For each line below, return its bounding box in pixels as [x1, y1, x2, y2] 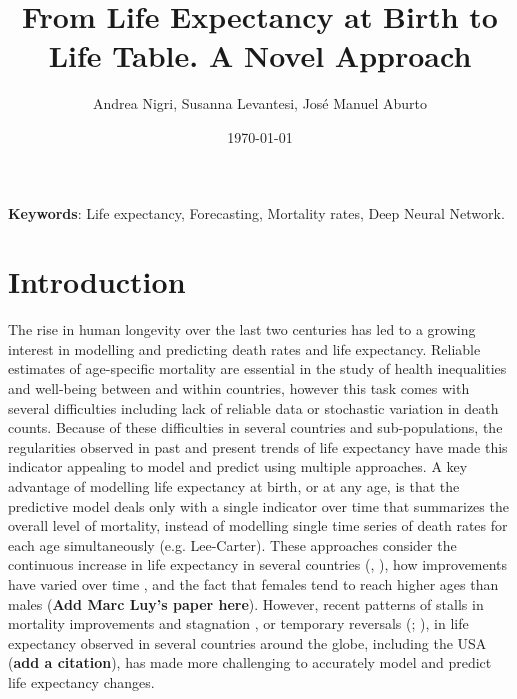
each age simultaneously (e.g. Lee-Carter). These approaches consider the [8, 534, 457, 555]
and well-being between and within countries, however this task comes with [8, 378, 470, 398]
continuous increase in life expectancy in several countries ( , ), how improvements [8, 554, 508, 575]
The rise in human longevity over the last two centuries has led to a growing [8, 319, 476, 340]
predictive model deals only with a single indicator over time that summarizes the [8, 495, 509, 516]
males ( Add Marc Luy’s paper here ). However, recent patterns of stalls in [8, 593, 484, 614]
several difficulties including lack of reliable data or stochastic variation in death [8, 397, 499, 418]
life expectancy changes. [8, 671, 155, 692]
